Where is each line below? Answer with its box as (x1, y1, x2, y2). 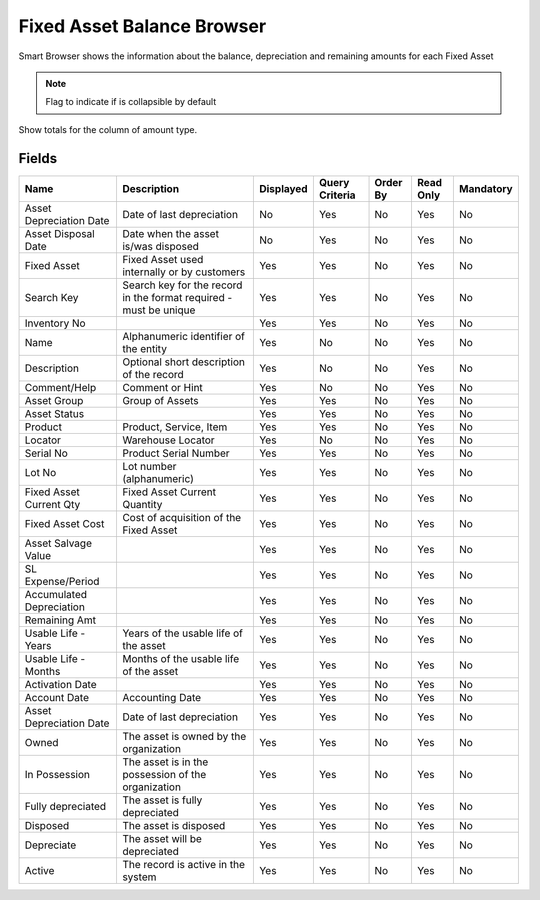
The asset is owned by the (121, 729, 247, 743)
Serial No (24, 446, 69, 460)
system (121, 870, 157, 884)
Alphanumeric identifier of (121, 329, 245, 343)
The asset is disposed (121, 818, 226, 832)
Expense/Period (24, 574, 100, 588)
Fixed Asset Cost (24, 516, 105, 530)
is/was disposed (121, 239, 200, 253)
